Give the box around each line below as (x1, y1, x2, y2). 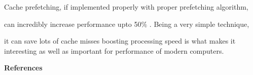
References (4, 62, 43, 73)
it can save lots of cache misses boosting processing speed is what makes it (4, 35, 236, 46)
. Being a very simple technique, (149, 18, 249, 29)
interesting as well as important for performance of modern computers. (4, 45, 224, 56)
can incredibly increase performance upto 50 (4, 18, 141, 29)
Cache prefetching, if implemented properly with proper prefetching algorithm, (4, 2, 248, 12)
